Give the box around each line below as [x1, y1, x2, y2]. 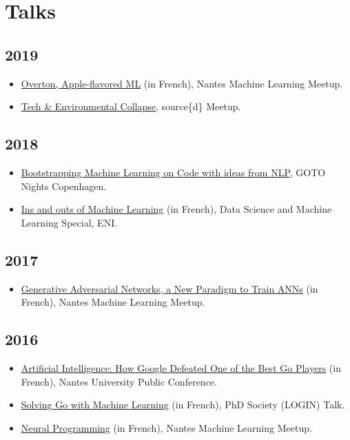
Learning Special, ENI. [21, 215, 118, 229]
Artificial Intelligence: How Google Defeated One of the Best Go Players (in [21, 360, 341, 375]
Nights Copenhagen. [21, 178, 107, 193]
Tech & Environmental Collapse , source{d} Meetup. [21, 99, 241, 114]
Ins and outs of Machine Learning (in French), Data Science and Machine [21, 202, 332, 216]
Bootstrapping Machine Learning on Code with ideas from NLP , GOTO [21, 165, 326, 179]
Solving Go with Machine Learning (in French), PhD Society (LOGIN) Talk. [21, 397, 345, 412]
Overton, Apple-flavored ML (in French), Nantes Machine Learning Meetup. [21, 76, 343, 90]
